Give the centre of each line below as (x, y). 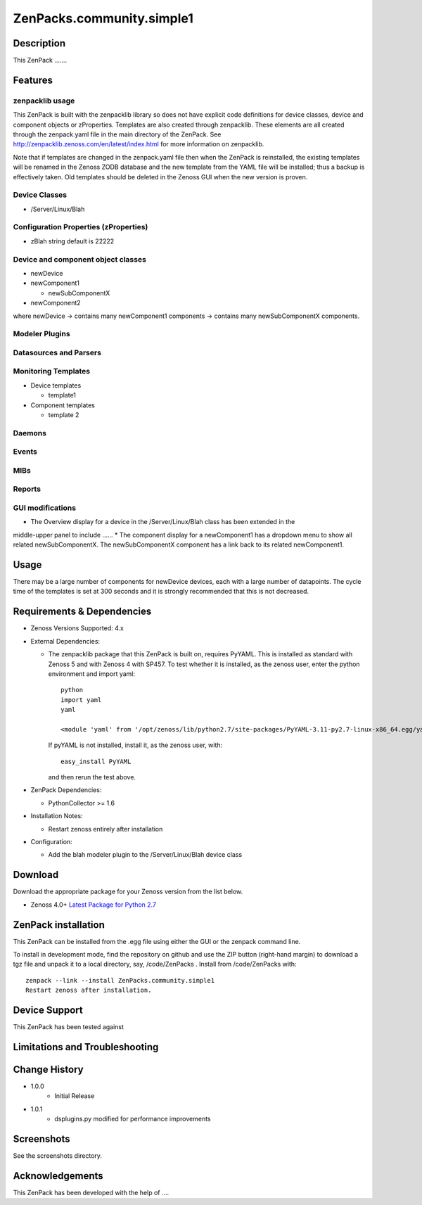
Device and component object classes (80, 259)
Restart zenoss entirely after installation (105, 829)
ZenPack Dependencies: (66, 790)
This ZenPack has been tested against (69, 1027)
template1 (62, 395)
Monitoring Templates (52, 371)
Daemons (30, 433)
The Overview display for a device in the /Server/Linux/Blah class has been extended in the (163, 522)
